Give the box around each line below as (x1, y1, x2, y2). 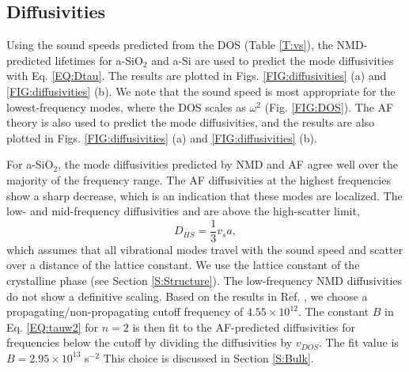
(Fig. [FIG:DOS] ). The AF (264, 98, 394, 115)
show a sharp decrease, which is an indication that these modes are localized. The (6, 187, 403, 203)
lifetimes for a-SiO (55, 51, 143, 68)
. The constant (297, 303, 369, 320)
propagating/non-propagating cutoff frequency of (6, 303, 244, 320)
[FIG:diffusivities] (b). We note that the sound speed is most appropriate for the (6, 82, 396, 99)
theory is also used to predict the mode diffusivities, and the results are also (6, 114, 375, 131)
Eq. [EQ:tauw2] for (6, 318, 98, 335)
